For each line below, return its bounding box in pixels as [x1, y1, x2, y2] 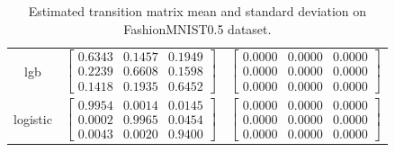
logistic [13, 110, 52, 129]
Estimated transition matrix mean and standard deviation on [28, 2, 367, 20]
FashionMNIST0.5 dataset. [123, 19, 272, 38]
